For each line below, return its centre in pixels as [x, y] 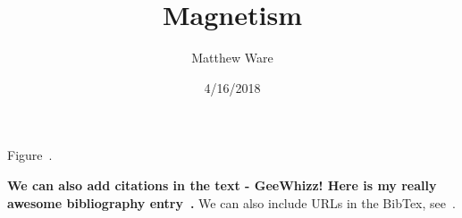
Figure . [30, 155]
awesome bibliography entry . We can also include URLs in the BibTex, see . [231, 202]
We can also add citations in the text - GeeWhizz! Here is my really [222, 184]
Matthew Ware [232, 58]
